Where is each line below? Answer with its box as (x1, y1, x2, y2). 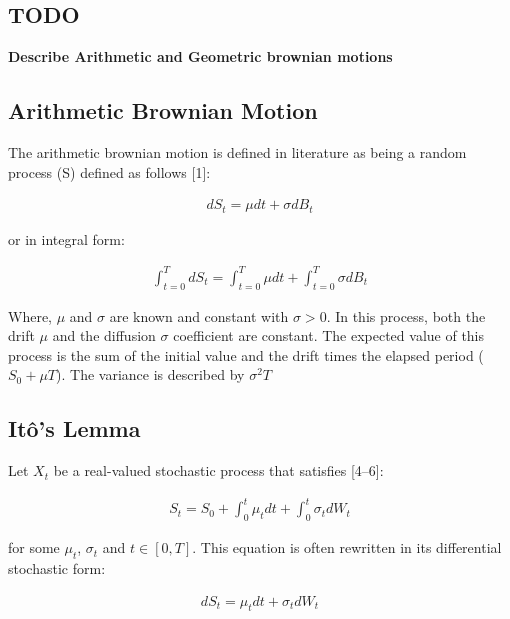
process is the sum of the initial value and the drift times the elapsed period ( (8, 344, 484, 365)
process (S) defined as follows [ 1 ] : (8, 161, 211, 182)
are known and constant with (109, 305, 289, 326)
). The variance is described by (56, 364, 245, 385)
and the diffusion (52, 325, 156, 346)
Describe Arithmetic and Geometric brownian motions (8, 46, 393, 67)
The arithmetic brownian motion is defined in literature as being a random (8, 142, 467, 162)
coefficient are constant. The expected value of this (173, 325, 485, 346)
